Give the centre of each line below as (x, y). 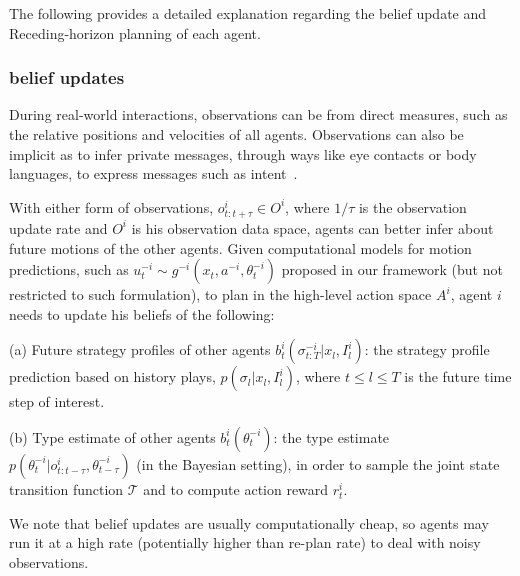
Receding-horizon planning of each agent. (135, 32)
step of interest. (57, 401)
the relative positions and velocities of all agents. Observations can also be (236, 134)
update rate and (58, 227)
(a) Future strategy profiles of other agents (140, 349)
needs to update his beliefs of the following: (142, 313)
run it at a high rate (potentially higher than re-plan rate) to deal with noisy (245, 542)
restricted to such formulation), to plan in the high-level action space (220, 294)
